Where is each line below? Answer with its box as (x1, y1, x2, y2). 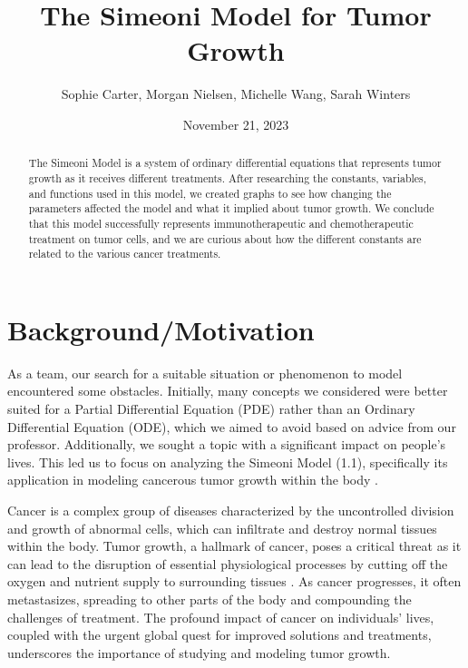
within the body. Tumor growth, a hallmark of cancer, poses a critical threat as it (7, 536, 462, 555)
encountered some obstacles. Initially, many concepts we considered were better (7, 381, 448, 400)
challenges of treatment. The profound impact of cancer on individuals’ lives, (7, 607, 434, 626)
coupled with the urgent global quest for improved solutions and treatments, (7, 625, 432, 644)
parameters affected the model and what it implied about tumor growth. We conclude (28, 201, 434, 216)
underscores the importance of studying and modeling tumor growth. (7, 643, 391, 662)
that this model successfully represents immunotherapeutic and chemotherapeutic (28, 215, 414, 231)
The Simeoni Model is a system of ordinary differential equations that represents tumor (28, 155, 442, 171)
